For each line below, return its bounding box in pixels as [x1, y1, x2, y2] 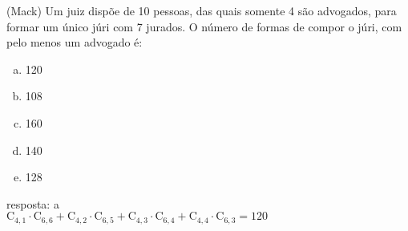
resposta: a [6, 195, 59, 212]
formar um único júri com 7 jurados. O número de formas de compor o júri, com [6, 18, 402, 34]
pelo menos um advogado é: [6, 34, 143, 51]
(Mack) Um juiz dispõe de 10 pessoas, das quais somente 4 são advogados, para [6, 2, 397, 18]
